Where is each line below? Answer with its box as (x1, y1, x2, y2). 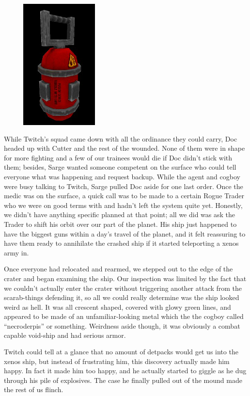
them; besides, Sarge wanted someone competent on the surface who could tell (4, 162, 236, 172)
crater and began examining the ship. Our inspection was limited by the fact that (4, 273, 247, 283)
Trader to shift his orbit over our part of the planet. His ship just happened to (4, 219, 237, 229)
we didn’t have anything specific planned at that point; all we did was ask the (4, 209, 235, 220)
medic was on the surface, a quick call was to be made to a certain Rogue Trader (4, 190, 244, 201)
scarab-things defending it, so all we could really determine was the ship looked (4, 292, 239, 302)
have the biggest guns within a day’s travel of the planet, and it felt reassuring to (4, 228, 246, 238)
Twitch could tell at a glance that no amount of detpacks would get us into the (4, 347, 238, 357)
